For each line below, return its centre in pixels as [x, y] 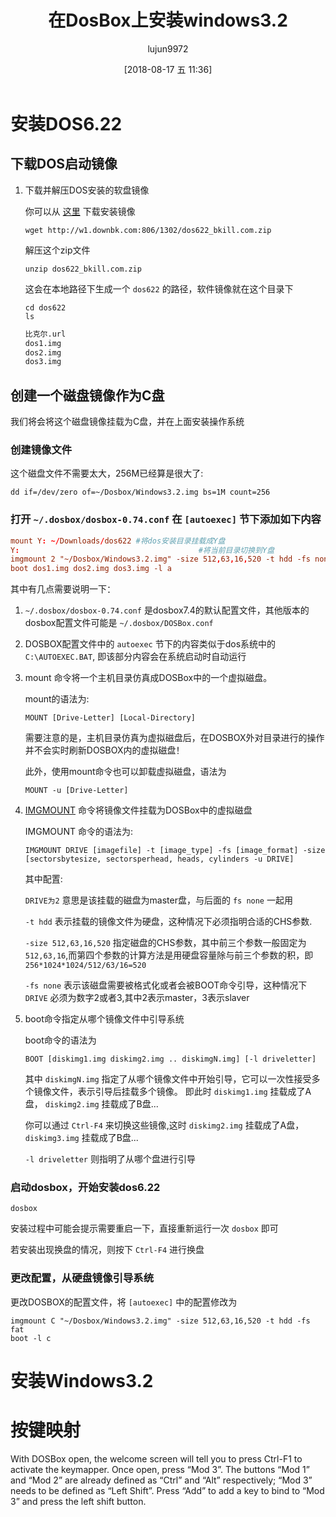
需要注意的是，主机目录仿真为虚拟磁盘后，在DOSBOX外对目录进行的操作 [174, 738]
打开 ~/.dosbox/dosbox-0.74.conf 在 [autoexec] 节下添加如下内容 [166, 519]
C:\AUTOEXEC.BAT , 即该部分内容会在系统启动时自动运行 [135, 657]
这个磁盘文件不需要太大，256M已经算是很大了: [107, 473]
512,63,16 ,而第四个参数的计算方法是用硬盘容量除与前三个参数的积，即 [169, 955]
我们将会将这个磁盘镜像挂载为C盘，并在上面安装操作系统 [127, 422]
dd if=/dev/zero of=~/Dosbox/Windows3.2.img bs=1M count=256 [140, 492]
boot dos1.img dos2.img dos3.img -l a [91, 569]
